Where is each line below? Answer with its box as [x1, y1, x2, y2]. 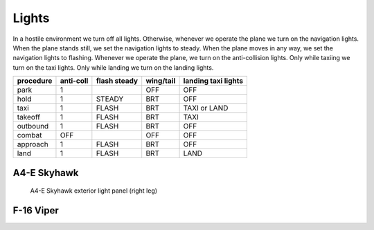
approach [17, 140, 48, 149]
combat [17, 131, 42, 140]
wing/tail [145, 76, 176, 86]
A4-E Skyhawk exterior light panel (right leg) [30, 186, 158, 195]
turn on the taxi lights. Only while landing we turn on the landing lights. [12, 63, 214, 72]
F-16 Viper [12, 204, 59, 216]
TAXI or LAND [183, 104, 229, 113]
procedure [17, 76, 53, 86]
